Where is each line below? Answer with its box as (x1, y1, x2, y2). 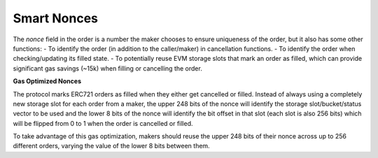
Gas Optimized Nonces (13, 77, 82, 85)
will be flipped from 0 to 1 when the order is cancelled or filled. (13, 119, 193, 127)
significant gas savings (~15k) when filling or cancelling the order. (13, 64, 202, 73)
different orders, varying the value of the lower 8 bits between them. (13, 142, 210, 150)
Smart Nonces (13, 10, 98, 26)
